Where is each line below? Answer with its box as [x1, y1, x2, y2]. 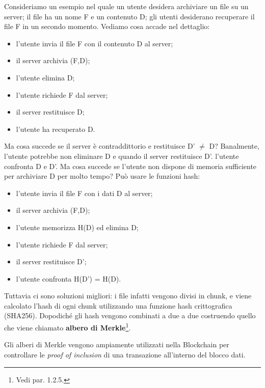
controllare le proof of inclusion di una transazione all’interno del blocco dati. [4, 349, 246, 359]
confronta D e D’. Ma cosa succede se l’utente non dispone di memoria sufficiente [4, 160, 257, 171]
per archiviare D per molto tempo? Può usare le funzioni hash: [4, 171, 200, 181]
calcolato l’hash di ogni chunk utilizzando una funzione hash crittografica [4, 300, 232, 311]
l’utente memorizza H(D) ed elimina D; [16, 221, 139, 232]
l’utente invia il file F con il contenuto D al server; [16, 38, 173, 48]
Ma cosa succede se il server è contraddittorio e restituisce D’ [4, 141, 195, 151]
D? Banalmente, [209, 141, 259, 151]
